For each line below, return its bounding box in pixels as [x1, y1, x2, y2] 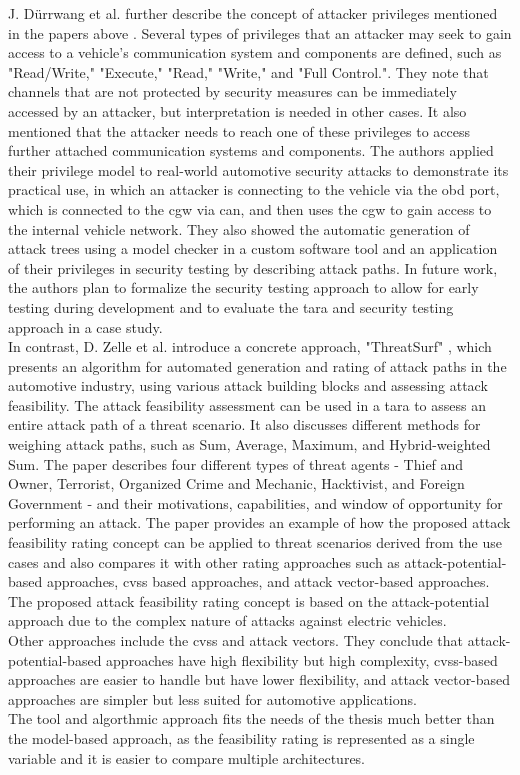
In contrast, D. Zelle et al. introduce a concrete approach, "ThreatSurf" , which [8, 336, 492, 357]
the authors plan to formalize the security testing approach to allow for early [8, 277, 479, 298]
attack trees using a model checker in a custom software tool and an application [8, 238, 498, 259]
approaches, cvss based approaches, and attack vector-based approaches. [46, 571, 490, 592]
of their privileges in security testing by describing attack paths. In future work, [8, 257, 498, 278]
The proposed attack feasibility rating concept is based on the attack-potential [8, 590, 490, 611]
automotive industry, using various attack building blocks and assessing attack [8, 375, 488, 396]
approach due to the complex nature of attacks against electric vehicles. [8, 610, 447, 631]
